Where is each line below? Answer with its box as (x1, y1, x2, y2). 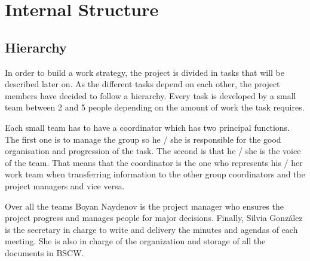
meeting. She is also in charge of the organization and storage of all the (5, 235, 266, 247)
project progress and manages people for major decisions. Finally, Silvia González (5, 211, 303, 224)
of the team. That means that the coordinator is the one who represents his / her (5, 156, 303, 168)
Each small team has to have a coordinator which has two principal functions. (5, 121, 290, 133)
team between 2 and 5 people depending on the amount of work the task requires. (5, 101, 305, 113)
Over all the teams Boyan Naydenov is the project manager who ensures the (5, 199, 284, 212)
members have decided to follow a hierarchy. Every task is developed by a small (5, 89, 296, 102)
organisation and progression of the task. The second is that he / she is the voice (5, 145, 301, 157)
